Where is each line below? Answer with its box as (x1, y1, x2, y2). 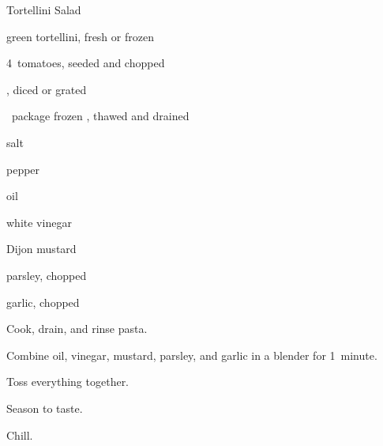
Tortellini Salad (6, 2, 81, 17)
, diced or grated (6, 81, 87, 97)
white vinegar (6, 214, 72, 230)
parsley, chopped (6, 266, 87, 283)
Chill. (6, 426, 33, 443)
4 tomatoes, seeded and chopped (6, 55, 165, 71)
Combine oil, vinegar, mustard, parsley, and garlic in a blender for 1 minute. (6, 346, 377, 363)
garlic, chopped (6, 293, 80, 310)
